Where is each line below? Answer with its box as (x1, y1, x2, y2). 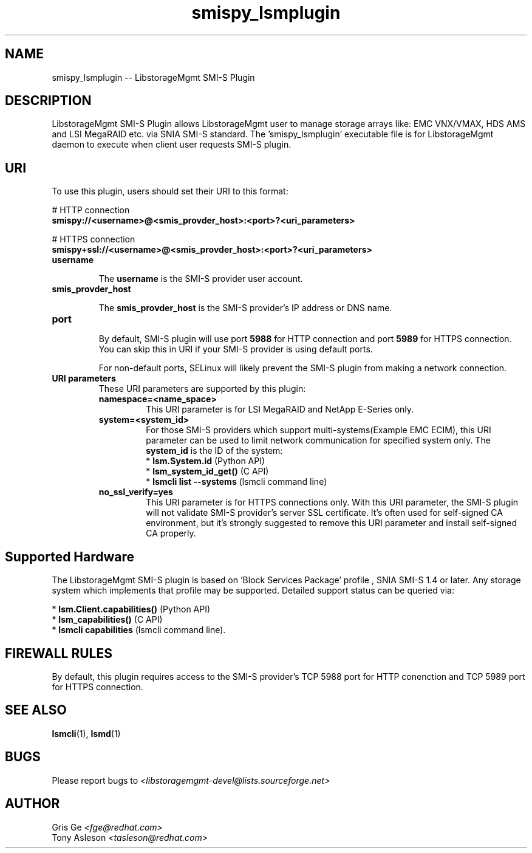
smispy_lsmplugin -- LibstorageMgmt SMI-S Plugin (52, 72, 255, 83)
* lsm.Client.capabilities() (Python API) (52, 604, 211, 615)
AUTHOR (5, 796, 60, 812)
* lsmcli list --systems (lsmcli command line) (146, 476, 327, 487)
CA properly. (146, 528, 196, 539)
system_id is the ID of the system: (146, 445, 283, 456)
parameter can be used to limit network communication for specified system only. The (146, 435, 491, 446)
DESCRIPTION (5, 93, 92, 109)
